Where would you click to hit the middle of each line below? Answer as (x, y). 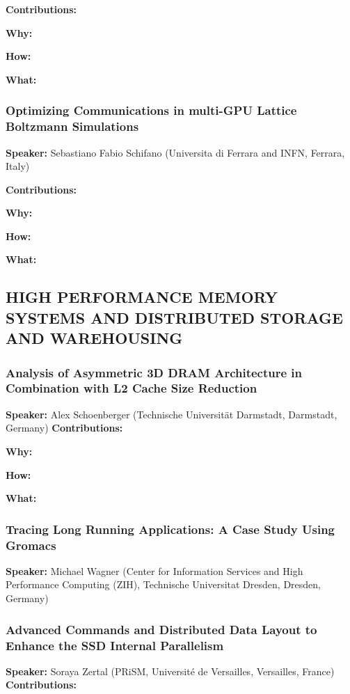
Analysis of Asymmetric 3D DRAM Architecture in (154, 372)
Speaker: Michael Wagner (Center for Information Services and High (154, 570)
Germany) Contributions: (64, 428)
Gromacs (31, 545)
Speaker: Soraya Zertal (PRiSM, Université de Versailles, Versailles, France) (170, 671)
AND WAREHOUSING (94, 338)
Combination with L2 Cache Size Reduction (132, 388)
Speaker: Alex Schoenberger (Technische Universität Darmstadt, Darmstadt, (172, 414)
